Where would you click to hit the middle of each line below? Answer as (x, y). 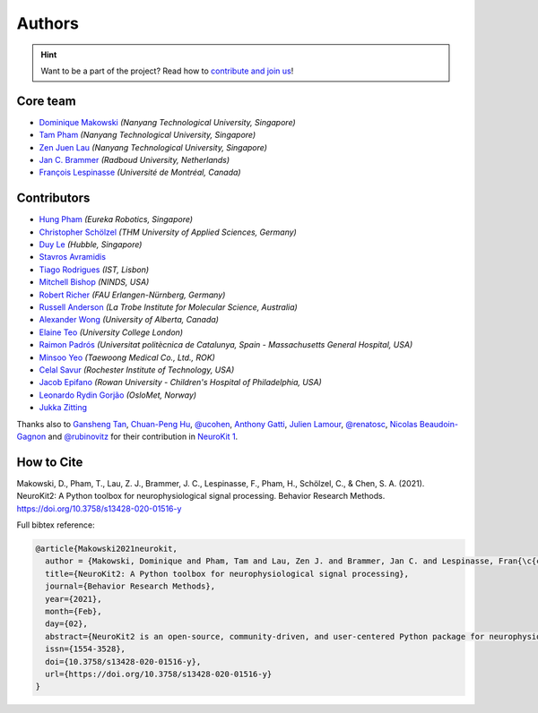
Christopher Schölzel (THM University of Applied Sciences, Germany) (168, 232)
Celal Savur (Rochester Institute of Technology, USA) (137, 370)
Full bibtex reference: (56, 525)
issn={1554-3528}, (85, 649)
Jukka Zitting (63, 408)
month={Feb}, (74, 611)
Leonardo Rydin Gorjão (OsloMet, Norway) (118, 395)
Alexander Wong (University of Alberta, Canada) (129, 320)
